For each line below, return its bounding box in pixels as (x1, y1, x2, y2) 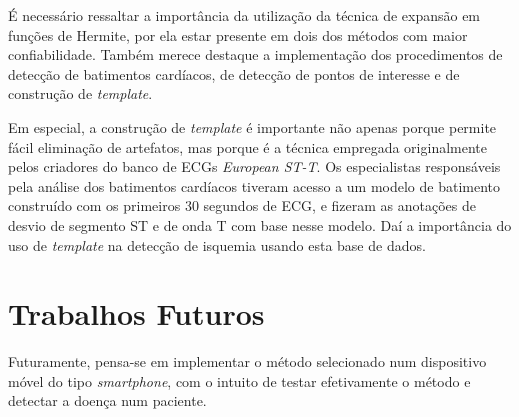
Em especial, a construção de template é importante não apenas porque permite (8, 116, 497, 137)
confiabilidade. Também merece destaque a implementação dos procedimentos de (8, 44, 503, 65)
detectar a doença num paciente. (8, 390, 207, 411)
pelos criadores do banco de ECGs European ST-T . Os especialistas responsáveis (8, 156, 501, 177)
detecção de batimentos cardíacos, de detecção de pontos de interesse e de (8, 63, 460, 84)
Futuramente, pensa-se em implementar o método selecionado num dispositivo (8, 351, 487, 372)
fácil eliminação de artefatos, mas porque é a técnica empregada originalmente (8, 136, 487, 157)
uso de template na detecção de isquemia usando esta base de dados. (8, 234, 426, 255)
